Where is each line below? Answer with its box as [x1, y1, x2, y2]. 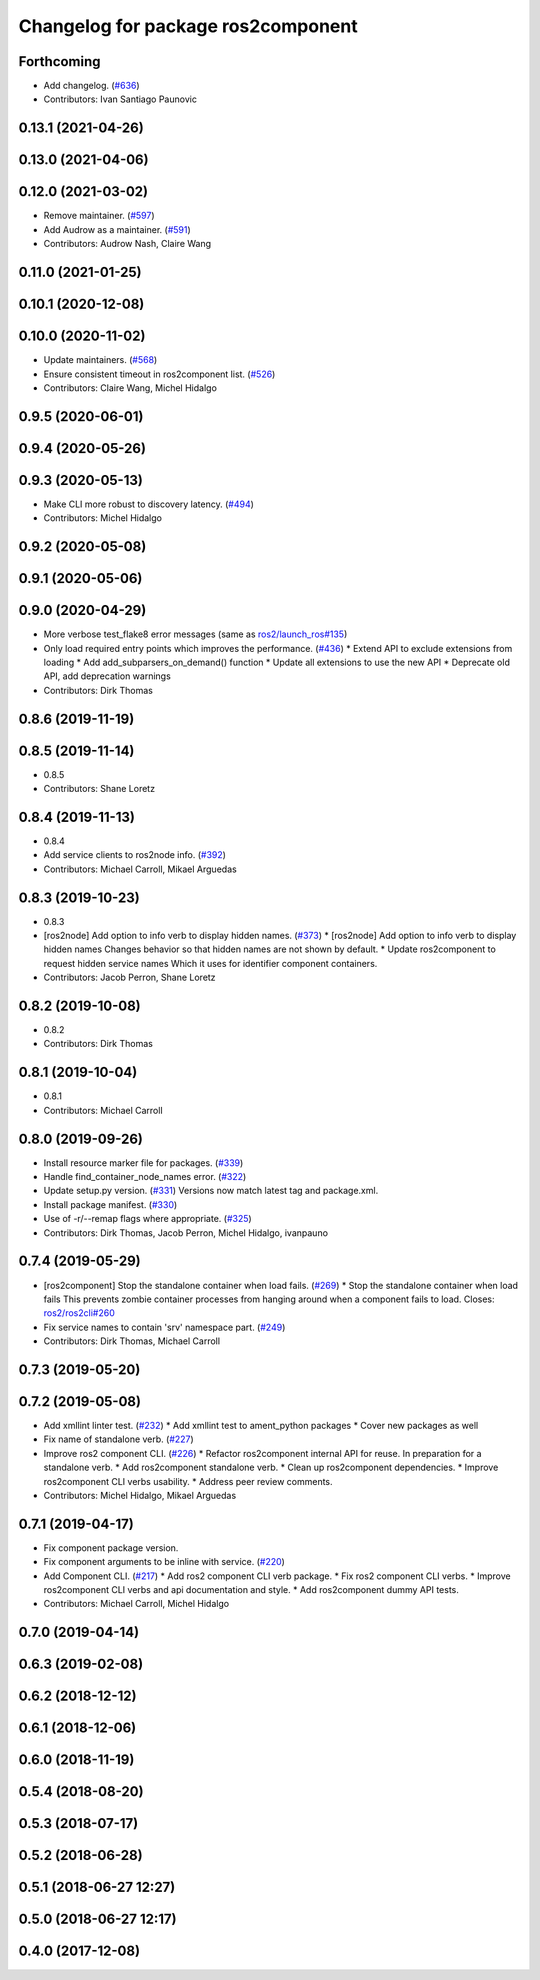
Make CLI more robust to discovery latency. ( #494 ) [43, 498, 255, 510]
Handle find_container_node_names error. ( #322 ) [43, 1171, 247, 1183]
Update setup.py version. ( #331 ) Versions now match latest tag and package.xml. [43, 1185, 379, 1197]
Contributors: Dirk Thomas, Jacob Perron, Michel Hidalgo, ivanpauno [43, 1226, 329, 1239]
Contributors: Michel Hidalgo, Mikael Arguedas [43, 1489, 237, 1501]
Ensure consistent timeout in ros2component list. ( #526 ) [43, 368, 276, 380]
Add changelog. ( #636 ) [43, 80, 140, 92]
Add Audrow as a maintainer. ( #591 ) [43, 223, 192, 235]
